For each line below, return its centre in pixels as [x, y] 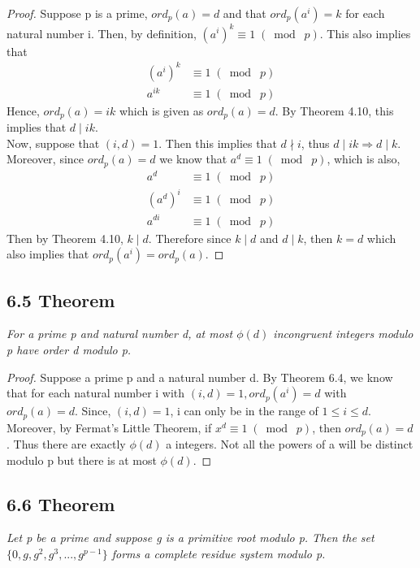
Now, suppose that [53, 143]
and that [245, 13]
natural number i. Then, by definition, [102, 33]
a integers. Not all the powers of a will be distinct [290, 444]
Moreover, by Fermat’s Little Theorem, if [109, 427]
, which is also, [364, 159]
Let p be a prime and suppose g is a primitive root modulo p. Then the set [191, 538]
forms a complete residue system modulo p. [219, 554]
